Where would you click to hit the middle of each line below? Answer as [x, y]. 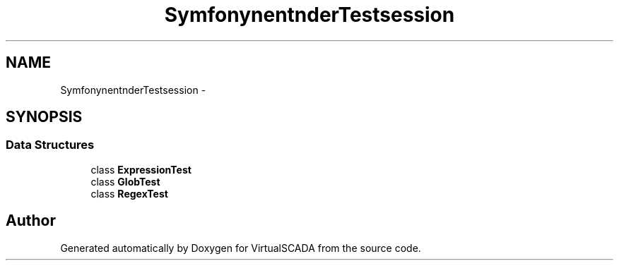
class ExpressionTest [141, 169]
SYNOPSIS [44, 117]
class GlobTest [125, 181]
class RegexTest [129, 193]
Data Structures [50, 145]
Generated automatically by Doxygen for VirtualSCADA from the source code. [241, 248]
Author [31, 221]
